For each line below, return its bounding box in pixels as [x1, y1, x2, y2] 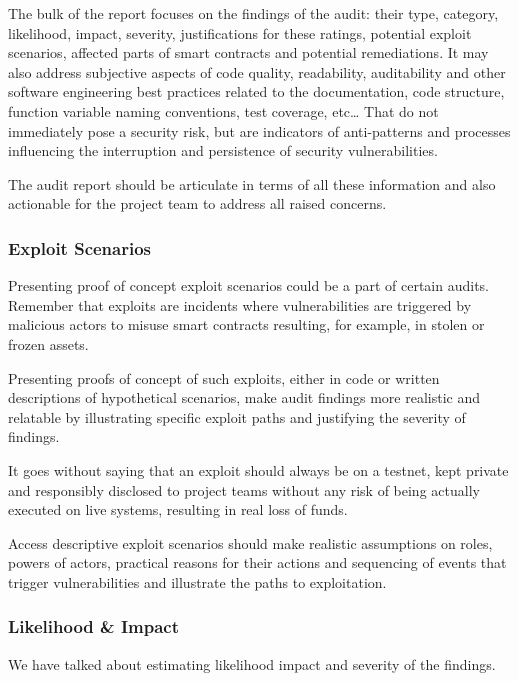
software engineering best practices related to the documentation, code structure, [8, 81, 505, 102]
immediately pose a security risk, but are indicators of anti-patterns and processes [8, 120, 511, 141]
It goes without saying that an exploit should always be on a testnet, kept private [8, 459, 509, 480]
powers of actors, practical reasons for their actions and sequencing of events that [8, 552, 507, 573]
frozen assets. [8, 333, 89, 354]
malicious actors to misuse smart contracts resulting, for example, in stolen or [8, 314, 485, 335]
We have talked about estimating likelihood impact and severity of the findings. [8, 653, 496, 674]
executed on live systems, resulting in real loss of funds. [8, 499, 348, 520]
